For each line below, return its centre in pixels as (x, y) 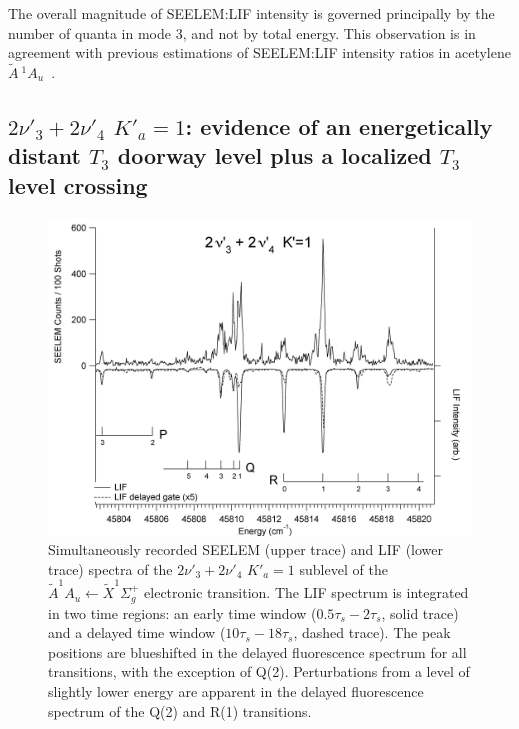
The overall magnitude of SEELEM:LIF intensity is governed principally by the (251, 13)
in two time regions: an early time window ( (182, 612)
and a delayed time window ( (137, 632)
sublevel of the (343, 568)
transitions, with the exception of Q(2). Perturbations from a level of (259, 671)
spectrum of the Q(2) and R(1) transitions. (180, 710)
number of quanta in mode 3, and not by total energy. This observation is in (242, 32)
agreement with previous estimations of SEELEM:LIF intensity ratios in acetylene (259, 52)
